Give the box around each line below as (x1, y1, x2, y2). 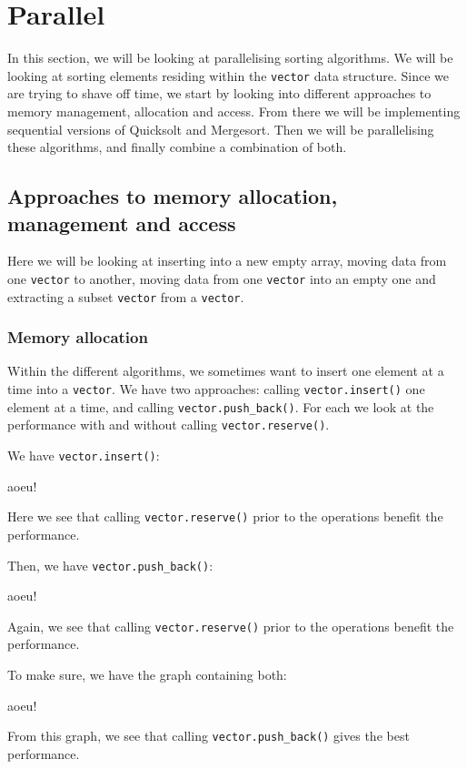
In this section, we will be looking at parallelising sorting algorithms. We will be (7, 48, 453, 67)
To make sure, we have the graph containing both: (7, 665, 287, 684)
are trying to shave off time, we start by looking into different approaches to (7, 84, 432, 103)
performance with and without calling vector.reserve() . (7, 415, 330, 434)
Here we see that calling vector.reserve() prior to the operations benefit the (7, 507, 443, 526)
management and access (7, 208, 236, 237)
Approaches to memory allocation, (7, 182, 338, 210)
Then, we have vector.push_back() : (7, 555, 214, 574)
